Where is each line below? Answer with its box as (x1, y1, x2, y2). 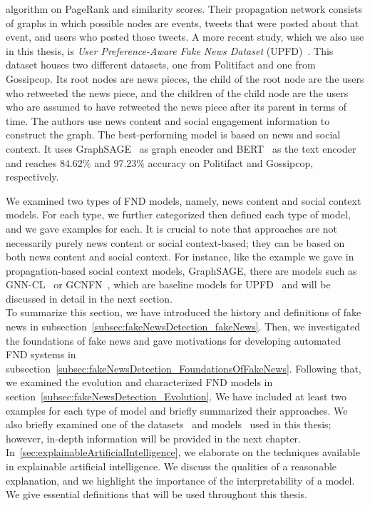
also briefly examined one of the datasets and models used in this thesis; (6, 417, 332, 432)
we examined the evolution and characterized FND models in (6, 375, 273, 390)
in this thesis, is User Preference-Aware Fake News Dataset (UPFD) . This (6, 43, 334, 58)
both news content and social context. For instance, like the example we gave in (6, 249, 354, 264)
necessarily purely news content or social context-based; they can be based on (6, 235, 345, 250)
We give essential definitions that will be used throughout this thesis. (6, 487, 307, 502)
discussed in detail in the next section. (6, 290, 173, 305)
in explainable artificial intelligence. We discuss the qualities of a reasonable (6, 459, 337, 473)
